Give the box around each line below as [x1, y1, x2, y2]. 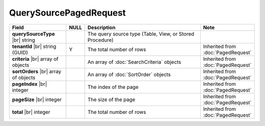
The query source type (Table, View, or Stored [87, 30, 195, 37]
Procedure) [87, 37, 114, 43]
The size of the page [87, 96, 135, 103]
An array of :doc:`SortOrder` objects [87, 71, 171, 78]
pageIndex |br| [12, 81, 48, 87]
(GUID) [12, 49, 28, 56]
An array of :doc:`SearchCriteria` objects [87, 59, 182, 65]
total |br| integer [12, 108, 51, 115]
